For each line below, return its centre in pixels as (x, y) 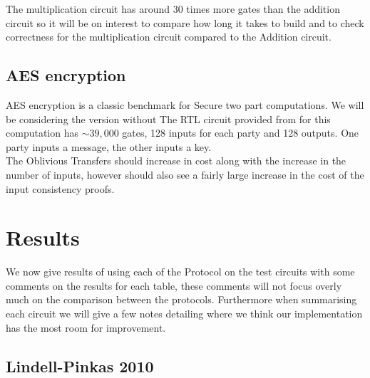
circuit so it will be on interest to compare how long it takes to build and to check (185, 22)
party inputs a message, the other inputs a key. (109, 146)
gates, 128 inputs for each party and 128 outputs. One (241, 133)
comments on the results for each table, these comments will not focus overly (174, 285)
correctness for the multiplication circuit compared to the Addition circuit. (169, 37)
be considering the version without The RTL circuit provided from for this (168, 119)
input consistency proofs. (60, 188)
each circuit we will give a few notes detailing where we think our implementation (184, 314)
